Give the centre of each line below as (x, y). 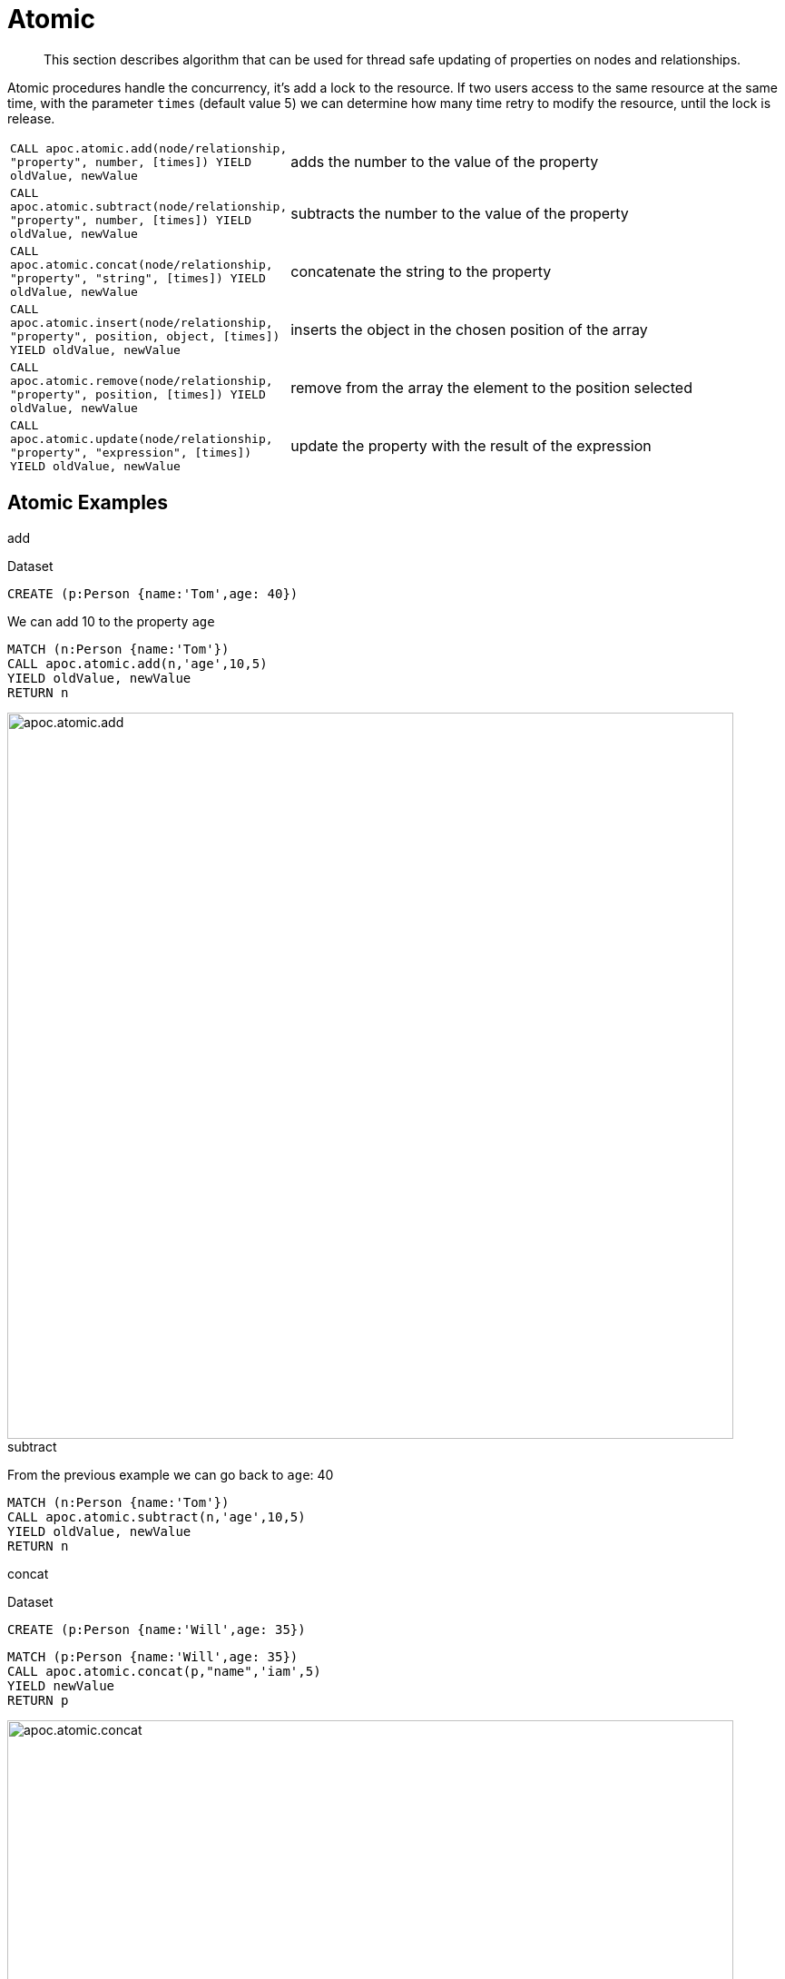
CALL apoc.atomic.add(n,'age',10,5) (137, 663)
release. (31, 118)
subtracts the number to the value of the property (460, 213)
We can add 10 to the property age (111, 621)
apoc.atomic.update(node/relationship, (142, 438)
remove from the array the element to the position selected (491, 387)
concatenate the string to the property (421, 271)
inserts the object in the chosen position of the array (469, 329)
